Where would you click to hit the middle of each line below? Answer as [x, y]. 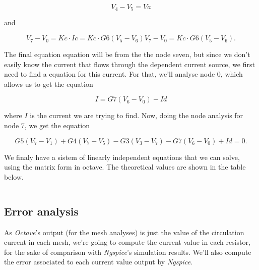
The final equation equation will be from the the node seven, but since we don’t [127, 54]
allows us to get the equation [49, 84]
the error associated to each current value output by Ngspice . [98, 262]
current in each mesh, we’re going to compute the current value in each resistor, [127, 242]
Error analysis [41, 211]
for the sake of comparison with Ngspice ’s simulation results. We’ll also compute [128, 252]
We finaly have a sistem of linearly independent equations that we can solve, [122, 157]
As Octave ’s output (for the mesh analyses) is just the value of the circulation [124, 232]
